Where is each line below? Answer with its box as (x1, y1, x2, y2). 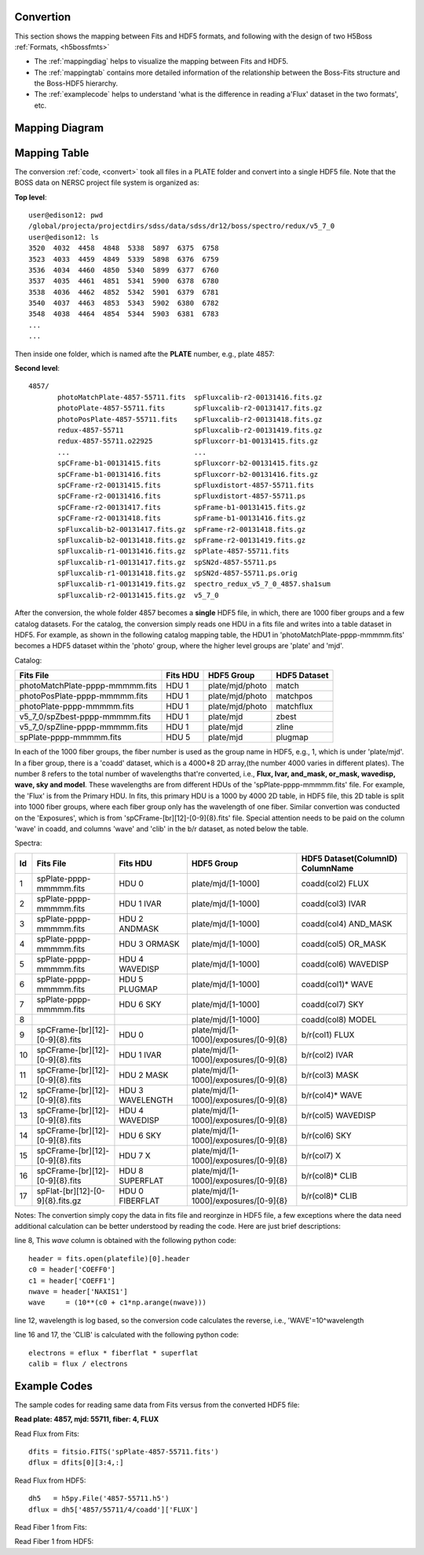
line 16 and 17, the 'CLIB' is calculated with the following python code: (14, 1330, 239, 1340)
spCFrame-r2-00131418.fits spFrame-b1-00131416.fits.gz (57, 514, 306, 523)
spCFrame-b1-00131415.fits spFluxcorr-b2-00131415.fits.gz (57, 459, 319, 468)
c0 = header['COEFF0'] (28, 1265, 116, 1274)
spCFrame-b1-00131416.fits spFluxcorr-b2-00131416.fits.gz (57, 470, 319, 479)
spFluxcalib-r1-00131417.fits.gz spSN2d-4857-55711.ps (57, 558, 277, 567)
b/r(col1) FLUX (301, 1029, 355, 1040)
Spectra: (14, 838, 42, 848)
